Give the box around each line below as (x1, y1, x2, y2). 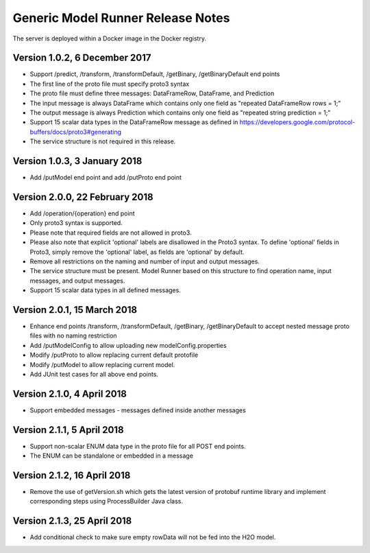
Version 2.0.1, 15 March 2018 (12, 304, 137, 316)
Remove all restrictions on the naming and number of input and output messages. (29, 257, 260, 266)
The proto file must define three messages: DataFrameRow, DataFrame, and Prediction (29, 89, 275, 97)
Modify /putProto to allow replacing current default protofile (29, 351, 199, 360)
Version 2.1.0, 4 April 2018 (12, 388, 127, 399)
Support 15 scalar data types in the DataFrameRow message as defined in (29, 118, 238, 126)
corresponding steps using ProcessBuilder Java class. (29, 497, 183, 506)
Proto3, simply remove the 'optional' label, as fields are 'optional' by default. (29, 248, 245, 256)
